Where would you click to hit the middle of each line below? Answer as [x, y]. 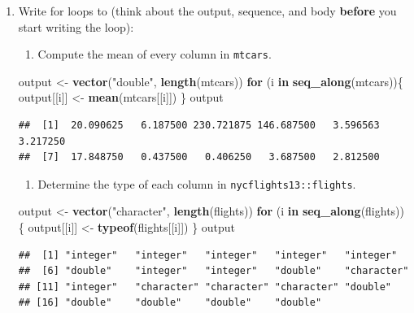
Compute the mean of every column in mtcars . [155, 54]
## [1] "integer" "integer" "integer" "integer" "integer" [208, 255]
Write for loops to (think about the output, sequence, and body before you [207, 11]
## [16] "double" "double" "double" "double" [170, 303]
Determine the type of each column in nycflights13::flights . [197, 183]
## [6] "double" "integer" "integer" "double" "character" [214, 271]
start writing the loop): [76, 26]
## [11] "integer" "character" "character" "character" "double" [205, 287]
